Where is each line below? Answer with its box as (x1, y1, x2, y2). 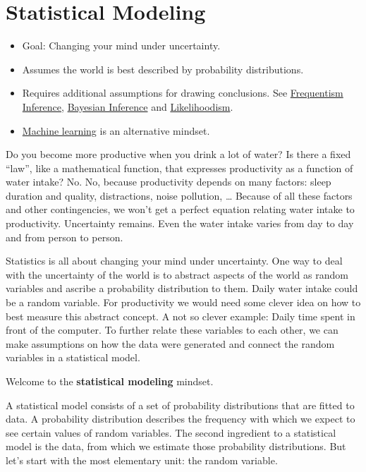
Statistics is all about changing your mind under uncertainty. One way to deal (6, 253, 343, 268)
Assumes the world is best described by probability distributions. (22, 61, 304, 76)
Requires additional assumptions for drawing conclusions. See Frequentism (22, 85, 343, 100)
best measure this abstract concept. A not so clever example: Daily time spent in (6, 308, 355, 323)
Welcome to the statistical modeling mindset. (6, 374, 214, 388)
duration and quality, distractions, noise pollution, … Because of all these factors (6, 188, 353, 202)
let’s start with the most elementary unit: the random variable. (6, 452, 278, 467)
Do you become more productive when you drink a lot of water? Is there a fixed (6, 147, 351, 162)
